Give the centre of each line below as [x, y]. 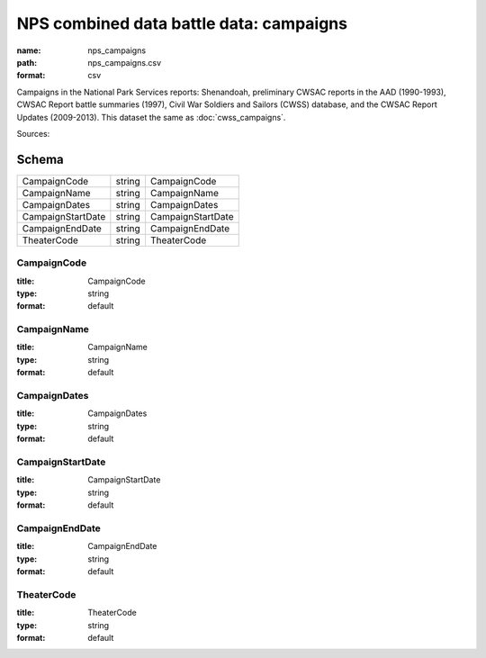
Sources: [33, 133]
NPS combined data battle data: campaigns [182, 23]
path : [27, 62]
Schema [40, 159]
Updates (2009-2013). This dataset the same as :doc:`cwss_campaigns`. [151, 117]
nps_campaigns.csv [125, 62]
